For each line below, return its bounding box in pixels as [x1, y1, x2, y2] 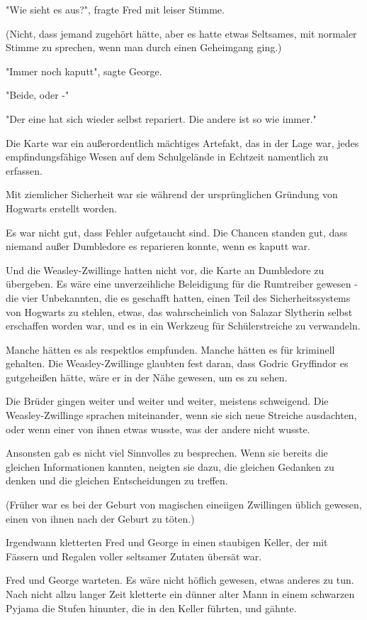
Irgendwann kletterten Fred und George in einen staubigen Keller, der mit [6, 535, 328, 550]
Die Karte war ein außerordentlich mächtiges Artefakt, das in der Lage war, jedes [6, 135, 359, 150]
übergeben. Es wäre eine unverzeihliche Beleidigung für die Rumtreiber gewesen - [6, 276, 358, 291]
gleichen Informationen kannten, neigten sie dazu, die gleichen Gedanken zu [6, 459, 334, 474]
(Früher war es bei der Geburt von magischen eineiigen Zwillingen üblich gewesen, [6, 497, 362, 512]
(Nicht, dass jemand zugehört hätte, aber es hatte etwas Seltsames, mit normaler [6, 26, 357, 40]
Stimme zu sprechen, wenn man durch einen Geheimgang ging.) [6, 40, 282, 55]
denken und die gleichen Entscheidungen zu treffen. [6, 473, 228, 488]
